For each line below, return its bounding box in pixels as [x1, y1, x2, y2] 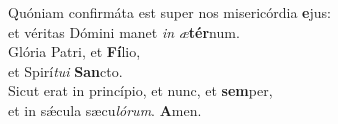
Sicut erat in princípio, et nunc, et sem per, [8, 80, 273, 101]
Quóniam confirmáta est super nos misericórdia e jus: [8, 2, 331, 22]
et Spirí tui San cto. [8, 60, 123, 81]
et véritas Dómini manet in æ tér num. [8, 21, 240, 42]
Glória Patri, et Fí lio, [8, 41, 141, 62]
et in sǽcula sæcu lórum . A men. [8, 99, 202, 120]
